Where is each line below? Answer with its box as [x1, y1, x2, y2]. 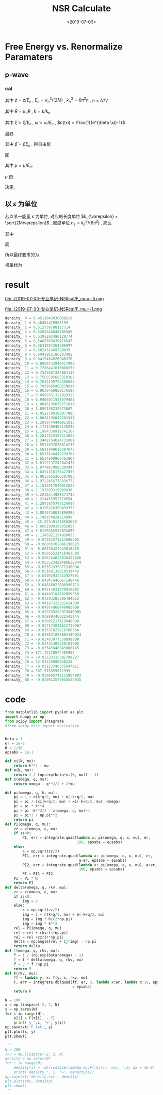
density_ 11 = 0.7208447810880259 [5, 365, 75, 371]
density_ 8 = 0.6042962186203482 [5, 352, 73, 357]
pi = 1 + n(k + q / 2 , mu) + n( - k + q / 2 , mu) [14, 795, 95, 800]
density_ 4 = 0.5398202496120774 [5, 334, 73, 339]
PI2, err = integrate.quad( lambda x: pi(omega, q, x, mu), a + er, [22, 862, 158, 868]
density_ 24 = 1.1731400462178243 [5, 424, 75, 429]
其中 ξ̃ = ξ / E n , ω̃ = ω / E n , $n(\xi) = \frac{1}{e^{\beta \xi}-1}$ [5, 120, 125, 126]
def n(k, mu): [5, 768, 34, 773]
